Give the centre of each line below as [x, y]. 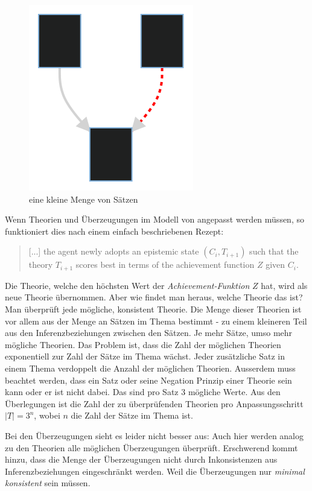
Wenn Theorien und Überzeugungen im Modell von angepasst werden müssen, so [154, 219]
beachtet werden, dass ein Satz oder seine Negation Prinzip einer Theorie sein [148, 380]
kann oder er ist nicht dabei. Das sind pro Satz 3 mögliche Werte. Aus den [143, 392]
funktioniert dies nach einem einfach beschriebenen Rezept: [114, 231]
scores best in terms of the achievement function [165, 265]
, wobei [47, 415]
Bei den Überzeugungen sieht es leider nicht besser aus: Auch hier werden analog [154, 435]
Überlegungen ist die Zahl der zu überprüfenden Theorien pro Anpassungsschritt [154, 403]
